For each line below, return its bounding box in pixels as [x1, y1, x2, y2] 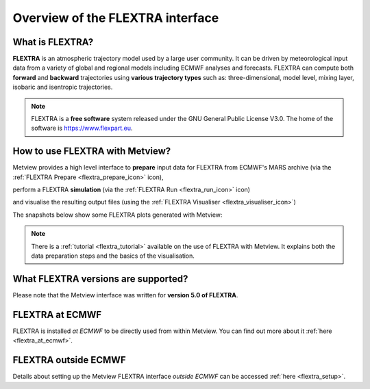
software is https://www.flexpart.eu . [31, 124, 133, 133]
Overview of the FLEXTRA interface [12, 10, 219, 25]
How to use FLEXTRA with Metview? [12, 146, 171, 157]
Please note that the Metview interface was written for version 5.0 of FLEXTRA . [12, 291, 238, 299]
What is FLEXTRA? [12, 36, 94, 48]
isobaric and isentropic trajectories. [12, 83, 113, 92]
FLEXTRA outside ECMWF [12, 354, 126, 366]
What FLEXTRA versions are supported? [12, 273, 188, 284]
